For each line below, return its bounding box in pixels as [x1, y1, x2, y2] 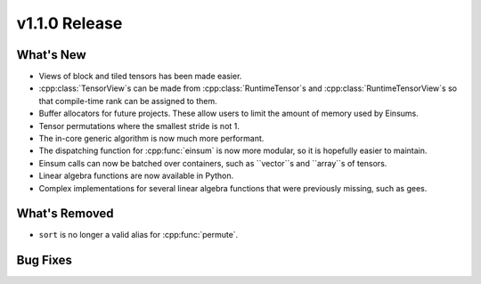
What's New [16, 47, 86, 62]
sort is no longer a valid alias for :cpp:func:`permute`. [38, 230, 239, 240]
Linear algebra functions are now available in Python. [38, 170, 234, 182]
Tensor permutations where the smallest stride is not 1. [38, 120, 240, 131]
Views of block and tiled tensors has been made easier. [38, 71, 242, 82]
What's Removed [16, 206, 115, 222]
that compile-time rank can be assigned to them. [38, 95, 217, 106]
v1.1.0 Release [16, 13, 123, 33]
